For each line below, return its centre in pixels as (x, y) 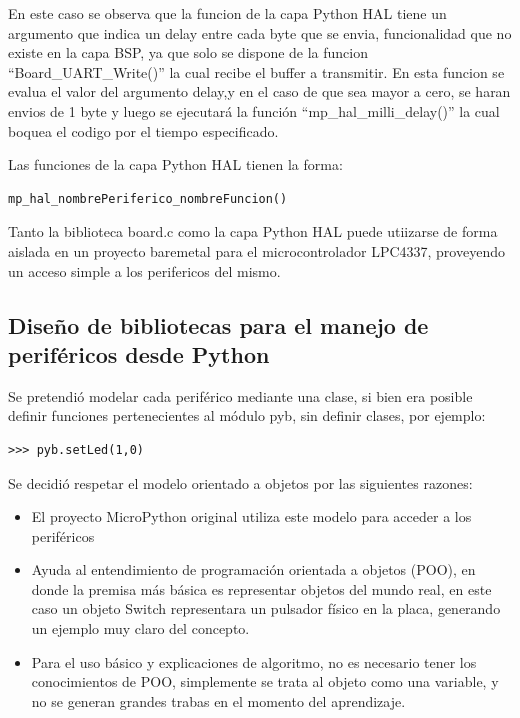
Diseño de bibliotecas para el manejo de (218, 324)
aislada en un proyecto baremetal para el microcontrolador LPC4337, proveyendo (256, 250)
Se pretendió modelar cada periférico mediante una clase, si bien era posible (240, 395)
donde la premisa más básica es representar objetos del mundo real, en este (261, 588)
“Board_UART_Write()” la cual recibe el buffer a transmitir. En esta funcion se (256, 71)
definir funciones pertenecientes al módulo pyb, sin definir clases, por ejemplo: (247, 415)
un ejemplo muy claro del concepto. (140, 628)
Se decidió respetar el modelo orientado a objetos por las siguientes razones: (240, 482)
